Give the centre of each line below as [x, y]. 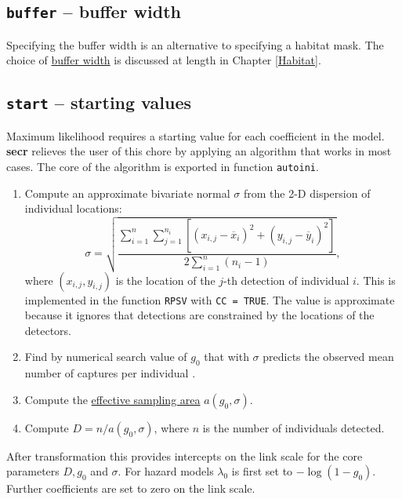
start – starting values [99, 102]
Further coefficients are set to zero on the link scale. [131, 488]
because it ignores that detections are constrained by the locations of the [199, 315]
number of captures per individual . [110, 373]
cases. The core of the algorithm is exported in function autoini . [163, 166]
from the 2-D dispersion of [307, 193]
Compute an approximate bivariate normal [127, 193]
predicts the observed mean [328, 357]
